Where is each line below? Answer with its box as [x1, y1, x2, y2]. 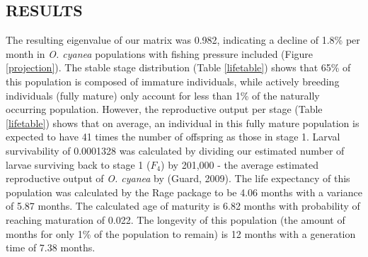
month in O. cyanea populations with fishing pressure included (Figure [6, 46, 314, 61]
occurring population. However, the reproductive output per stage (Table [6, 102, 323, 116]
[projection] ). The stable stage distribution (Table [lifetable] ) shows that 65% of [6, 60, 351, 75]
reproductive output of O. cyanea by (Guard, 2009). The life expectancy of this [6, 171, 350, 186]
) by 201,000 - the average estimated [161, 157, 319, 172]
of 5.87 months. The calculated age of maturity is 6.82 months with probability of [6, 198, 360, 213]
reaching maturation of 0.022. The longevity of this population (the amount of [6, 212, 345, 227]
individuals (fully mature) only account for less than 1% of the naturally [6, 88, 320, 102]
